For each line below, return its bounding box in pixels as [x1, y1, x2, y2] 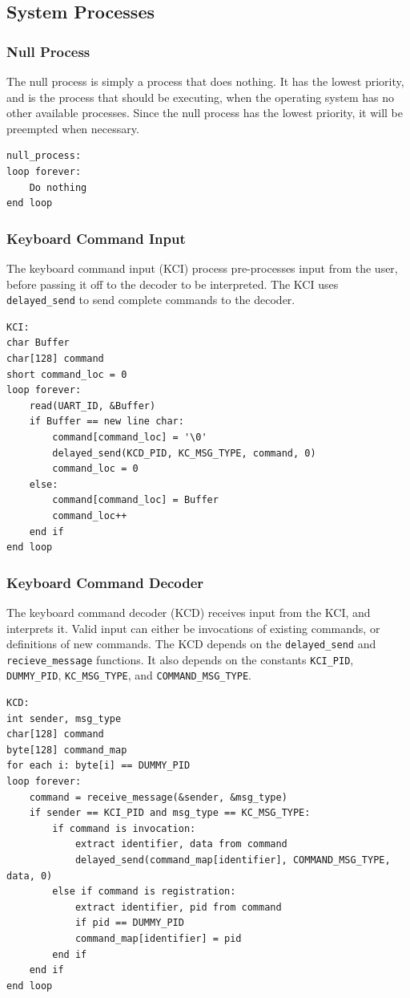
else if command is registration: [52, 886, 236, 898]
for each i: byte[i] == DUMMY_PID [6, 760, 191, 772]
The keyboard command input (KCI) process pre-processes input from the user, [6, 259, 398, 276]
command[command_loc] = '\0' [52, 431, 207, 443]
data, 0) [6, 870, 53, 882]
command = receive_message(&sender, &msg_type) [29, 791, 287, 803]
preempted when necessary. [6, 120, 139, 136]
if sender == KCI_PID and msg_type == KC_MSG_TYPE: [29, 807, 311, 819]
